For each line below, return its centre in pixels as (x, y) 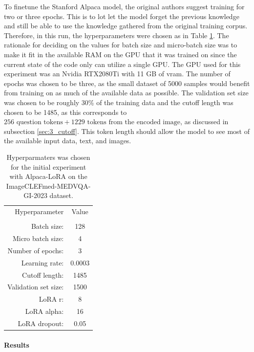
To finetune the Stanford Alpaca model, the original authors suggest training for (124, 6)
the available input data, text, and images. (68, 141)
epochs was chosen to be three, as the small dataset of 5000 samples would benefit (127, 83)
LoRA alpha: (44, 311)
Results (17, 344)
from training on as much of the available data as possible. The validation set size (126, 93)
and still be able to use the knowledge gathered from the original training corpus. (126, 26)
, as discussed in (204, 121)
